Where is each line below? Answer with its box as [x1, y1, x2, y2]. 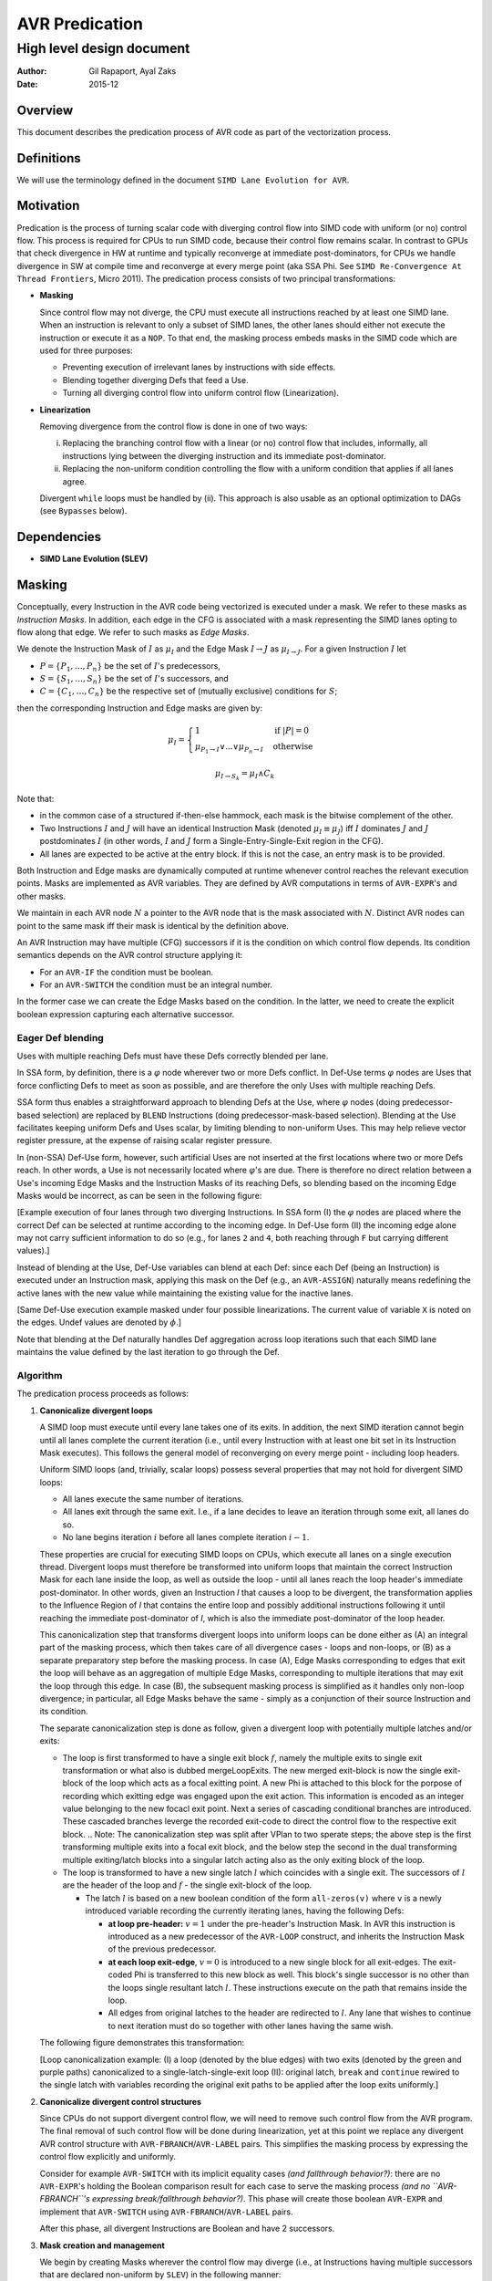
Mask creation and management [39, 2240, 166, 2251]
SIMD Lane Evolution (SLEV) [39, 553, 149, 565]
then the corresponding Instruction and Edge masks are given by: [16, 703, 263, 713]
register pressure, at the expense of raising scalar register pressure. [16, 1135, 272, 1146]
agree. [62, 475, 87, 487]
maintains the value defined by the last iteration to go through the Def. [16, 1347, 280, 1358]
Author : [16, 66, 47, 77]
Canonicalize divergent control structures [39, 2096, 202, 2107]
